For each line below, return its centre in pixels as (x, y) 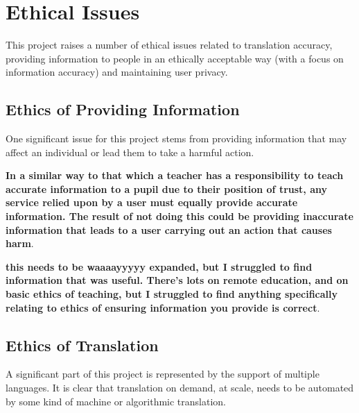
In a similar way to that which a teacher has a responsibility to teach (175, 175)
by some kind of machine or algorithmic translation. (116, 401)
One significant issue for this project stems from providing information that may (176, 138)
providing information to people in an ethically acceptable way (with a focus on (175, 58)
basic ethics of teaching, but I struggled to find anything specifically (172, 294)
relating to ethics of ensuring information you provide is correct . (163, 307)
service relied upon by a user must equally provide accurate (152, 202)
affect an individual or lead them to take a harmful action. (130, 152)
